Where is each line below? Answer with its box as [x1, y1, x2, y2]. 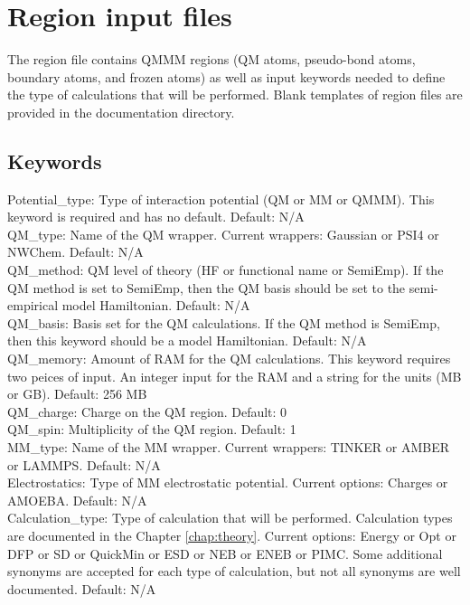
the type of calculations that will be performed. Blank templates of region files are [7, 85, 463, 104]
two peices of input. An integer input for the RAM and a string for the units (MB [7, 366, 462, 385]
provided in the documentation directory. [7, 102, 235, 121]
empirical [7, 296, 59, 315]
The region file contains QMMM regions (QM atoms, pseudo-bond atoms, [7, 50, 416, 69]
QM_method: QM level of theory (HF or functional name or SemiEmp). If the [7, 260, 444, 279]
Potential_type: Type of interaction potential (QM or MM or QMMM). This [7, 189, 435, 208]
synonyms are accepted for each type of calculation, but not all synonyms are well [7, 562, 461, 581]
